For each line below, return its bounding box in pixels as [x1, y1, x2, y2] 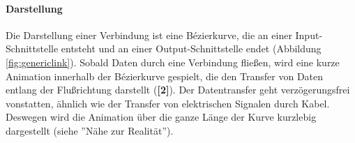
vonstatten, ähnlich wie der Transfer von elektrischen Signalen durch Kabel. [6, 96, 330, 110]
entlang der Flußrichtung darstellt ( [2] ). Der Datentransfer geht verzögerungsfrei [6, 82, 350, 97]
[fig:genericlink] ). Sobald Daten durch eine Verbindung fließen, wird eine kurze [6, 54, 340, 69]
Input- [295, 27, 323, 42]
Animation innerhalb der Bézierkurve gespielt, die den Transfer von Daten [6, 68, 324, 83]
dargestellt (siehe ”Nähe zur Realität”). [6, 123, 174, 137]
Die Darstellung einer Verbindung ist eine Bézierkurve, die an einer [6, 27, 292, 42]
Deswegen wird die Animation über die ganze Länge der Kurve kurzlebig [6, 110, 317, 124]
